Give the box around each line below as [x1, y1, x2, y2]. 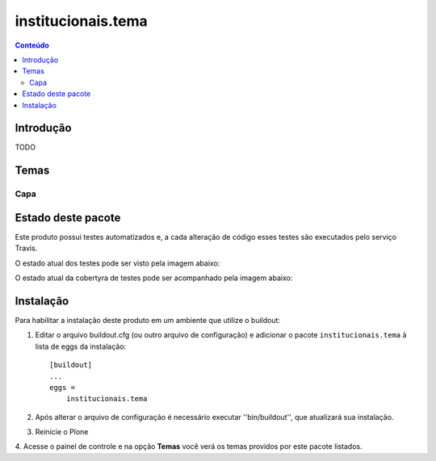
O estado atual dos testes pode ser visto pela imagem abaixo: [15, 258, 220, 268]
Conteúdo [15, 40, 50, 50]
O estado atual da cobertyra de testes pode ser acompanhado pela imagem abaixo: [15, 273, 293, 283]
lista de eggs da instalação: [35, 342, 127, 351]
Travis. [15, 243, 38, 254]
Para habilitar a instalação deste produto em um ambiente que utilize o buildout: [15, 315, 281, 325]
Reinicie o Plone [35, 427, 89, 437]
